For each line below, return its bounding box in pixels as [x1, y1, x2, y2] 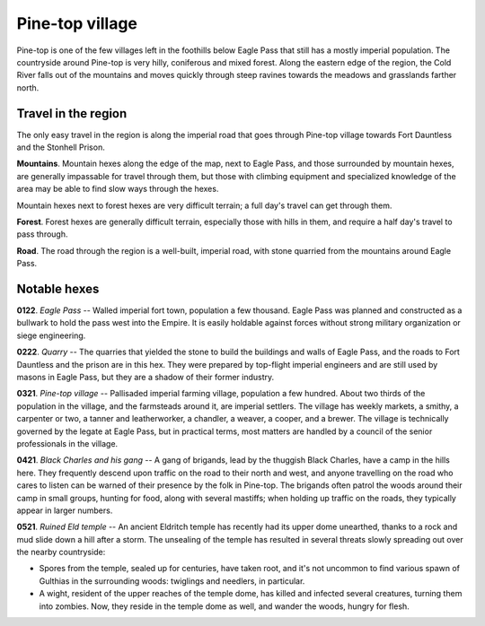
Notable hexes [16, 281, 100, 296]
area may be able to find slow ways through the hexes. [16, 184, 219, 195]
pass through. [16, 229, 68, 239]
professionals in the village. [16, 438, 119, 448]
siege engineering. [16, 330, 86, 341]
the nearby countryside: [16, 547, 106, 558]
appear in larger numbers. [16, 505, 113, 516]
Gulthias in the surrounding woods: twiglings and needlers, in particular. [39, 575, 305, 587]
